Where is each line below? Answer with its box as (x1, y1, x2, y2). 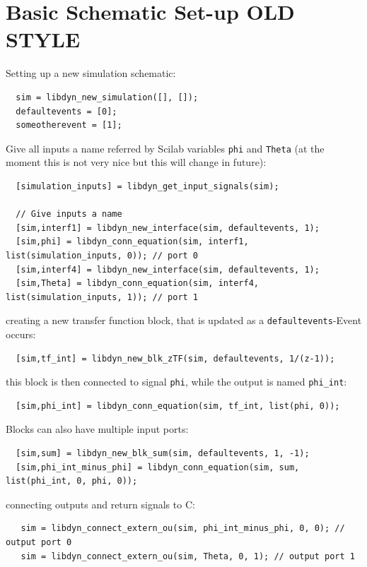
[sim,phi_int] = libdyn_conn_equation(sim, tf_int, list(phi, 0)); (16, 400, 340, 411)
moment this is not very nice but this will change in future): (6, 155, 267, 169)
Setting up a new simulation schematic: (6, 66, 176, 80)
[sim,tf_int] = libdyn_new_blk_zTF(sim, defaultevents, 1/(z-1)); (16, 353, 335, 364)
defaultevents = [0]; (16, 106, 117, 117)
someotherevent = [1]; (16, 120, 122, 131)
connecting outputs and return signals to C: (6, 496, 195, 511)
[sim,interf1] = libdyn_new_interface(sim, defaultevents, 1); (16, 222, 320, 233)
